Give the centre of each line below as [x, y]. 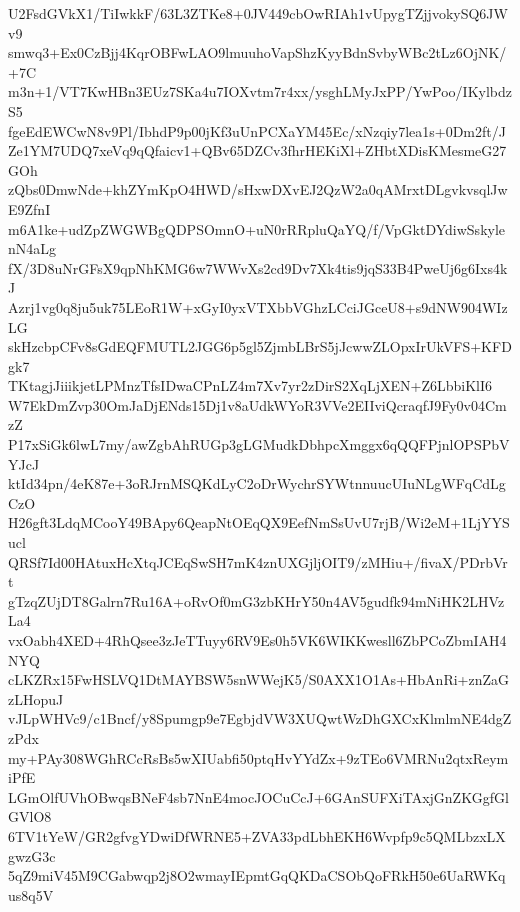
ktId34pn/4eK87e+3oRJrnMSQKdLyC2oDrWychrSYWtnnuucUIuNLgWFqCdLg [257, 483]
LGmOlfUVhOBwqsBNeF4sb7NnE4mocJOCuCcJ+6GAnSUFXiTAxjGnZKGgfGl [258, 796]
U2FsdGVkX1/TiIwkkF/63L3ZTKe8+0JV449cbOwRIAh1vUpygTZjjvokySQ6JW [258, 13]
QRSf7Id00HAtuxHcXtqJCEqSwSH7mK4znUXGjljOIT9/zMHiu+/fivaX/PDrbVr [258, 561]
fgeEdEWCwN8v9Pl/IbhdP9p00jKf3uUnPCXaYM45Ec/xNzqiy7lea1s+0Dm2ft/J [257, 130]
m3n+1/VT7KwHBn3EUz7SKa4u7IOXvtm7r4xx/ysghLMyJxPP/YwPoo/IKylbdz [260, 91]
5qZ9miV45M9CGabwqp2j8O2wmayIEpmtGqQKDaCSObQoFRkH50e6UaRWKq [257, 875]
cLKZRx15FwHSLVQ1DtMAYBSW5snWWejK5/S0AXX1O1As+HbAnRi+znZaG [259, 679]
